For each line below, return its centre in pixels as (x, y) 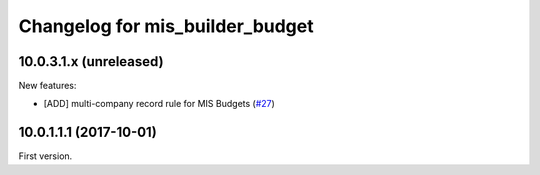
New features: (47, 86)
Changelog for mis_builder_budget (166, 26)
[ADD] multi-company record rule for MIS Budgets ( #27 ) (159, 104)
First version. (45, 156)
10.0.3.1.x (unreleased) (91, 61)
